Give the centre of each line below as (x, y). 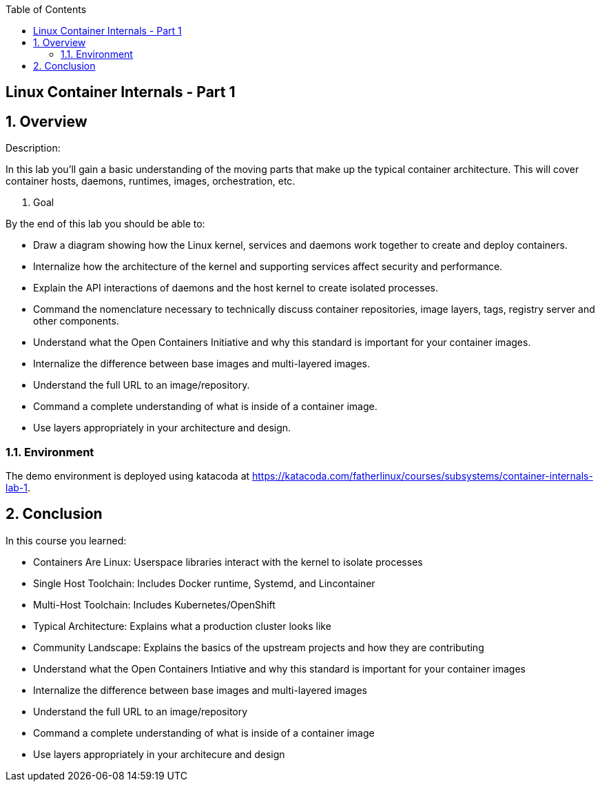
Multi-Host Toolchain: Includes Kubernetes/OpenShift (154, 604)
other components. (76, 321)
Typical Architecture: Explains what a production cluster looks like (182, 626)
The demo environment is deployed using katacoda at (128, 476)
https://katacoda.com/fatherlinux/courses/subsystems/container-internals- (423, 476)
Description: (33, 148)
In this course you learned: (66, 540)
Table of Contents (46, 9)
